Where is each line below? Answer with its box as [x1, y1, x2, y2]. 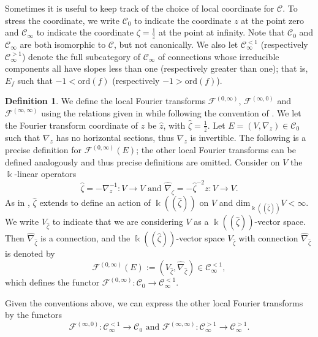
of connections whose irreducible [158, 50, 279, 62]
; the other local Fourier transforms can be [136, 143, 296, 156]
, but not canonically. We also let [114, 38, 238, 51]
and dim [219, 196, 251, 209]
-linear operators [14, 167, 77, 180]
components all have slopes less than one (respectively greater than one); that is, [5, 62, 308, 75]
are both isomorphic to [20, 38, 106, 51]
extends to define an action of [39, 196, 151, 209]
